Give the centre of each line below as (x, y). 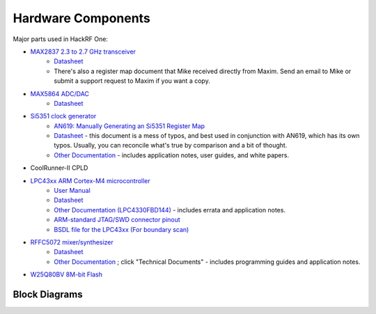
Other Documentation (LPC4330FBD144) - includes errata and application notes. (170, 210)
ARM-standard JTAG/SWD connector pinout (117, 220)
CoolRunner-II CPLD (59, 168)
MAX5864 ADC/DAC (60, 93)
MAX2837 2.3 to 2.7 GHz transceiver (83, 52)
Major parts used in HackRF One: (60, 39)
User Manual (72, 191)
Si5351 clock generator (63, 116)
